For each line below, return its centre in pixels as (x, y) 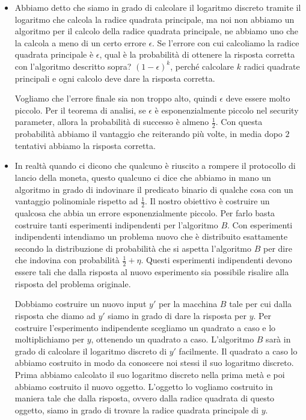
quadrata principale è (54, 54)
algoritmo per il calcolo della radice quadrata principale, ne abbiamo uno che (156, 31)
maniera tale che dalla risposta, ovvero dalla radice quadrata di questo (145, 398)
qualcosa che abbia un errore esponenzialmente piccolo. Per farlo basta (145, 212)
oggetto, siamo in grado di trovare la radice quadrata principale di (136, 409)
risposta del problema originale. (73, 283)
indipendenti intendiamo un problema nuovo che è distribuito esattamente (151, 236)
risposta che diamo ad (55, 315)
